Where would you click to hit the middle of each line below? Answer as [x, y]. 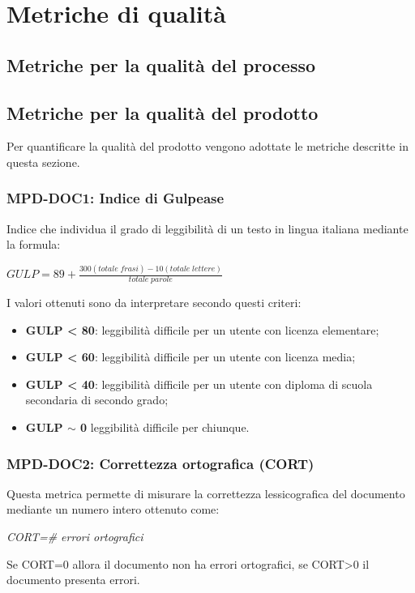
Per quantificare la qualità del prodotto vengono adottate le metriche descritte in [207, 146]
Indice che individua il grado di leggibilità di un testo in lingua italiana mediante [207, 228]
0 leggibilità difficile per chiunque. [165, 427]
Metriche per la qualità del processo [161, 64]
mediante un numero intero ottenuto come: [113, 509]
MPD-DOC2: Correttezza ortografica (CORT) [160, 463]
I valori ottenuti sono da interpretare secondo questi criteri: [154, 303]
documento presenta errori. [73, 580]
